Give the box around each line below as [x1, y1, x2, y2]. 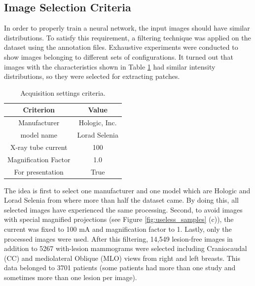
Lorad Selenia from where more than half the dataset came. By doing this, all [4, 195, 239, 205]
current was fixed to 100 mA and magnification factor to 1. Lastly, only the [4, 224, 232, 234]
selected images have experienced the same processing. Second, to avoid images [4, 204, 243, 214]
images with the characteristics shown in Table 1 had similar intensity [4, 61, 216, 71]
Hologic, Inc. [78, 117, 117, 128]
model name [20, 130, 57, 140]
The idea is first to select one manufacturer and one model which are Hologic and [4, 185, 251, 195]
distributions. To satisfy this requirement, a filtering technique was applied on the [4, 32, 251, 42]
